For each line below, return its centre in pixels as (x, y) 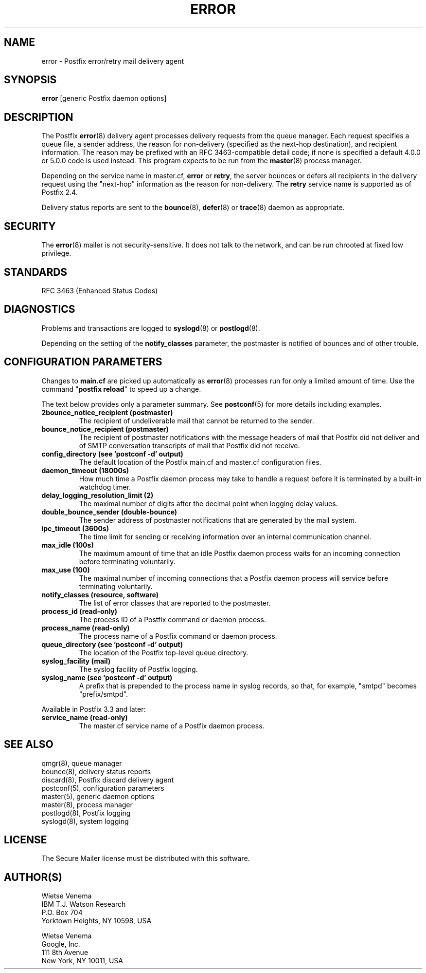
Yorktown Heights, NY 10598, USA (97, 921)
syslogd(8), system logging (85, 821)
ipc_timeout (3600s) (75, 528)
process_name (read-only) (86, 628)
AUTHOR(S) (33, 877)
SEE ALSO (29, 744)
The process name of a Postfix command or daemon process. (178, 636)
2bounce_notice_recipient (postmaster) (107, 412)
